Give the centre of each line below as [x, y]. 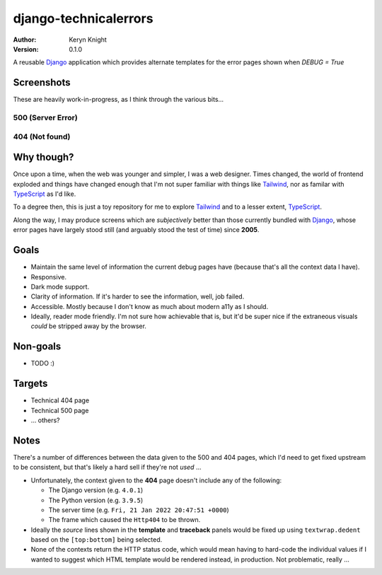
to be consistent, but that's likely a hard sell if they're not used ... [107, 467]
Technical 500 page [60, 410]
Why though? [44, 157]
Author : [25, 40]
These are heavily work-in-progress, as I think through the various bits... [118, 100]
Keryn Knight [88, 40]
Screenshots [42, 82]
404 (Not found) [42, 137]
